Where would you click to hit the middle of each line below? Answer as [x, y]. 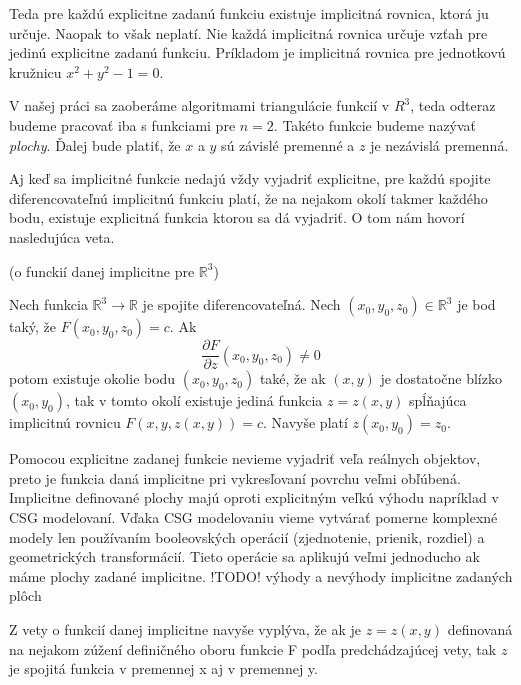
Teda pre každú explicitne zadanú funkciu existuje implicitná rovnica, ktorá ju [249, 13]
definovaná [480, 628]
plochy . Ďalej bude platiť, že [95, 144]
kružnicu [35, 71]
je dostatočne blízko [441, 378]
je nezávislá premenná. [439, 144]
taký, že [33, 326]
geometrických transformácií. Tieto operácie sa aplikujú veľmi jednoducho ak [244, 556]
